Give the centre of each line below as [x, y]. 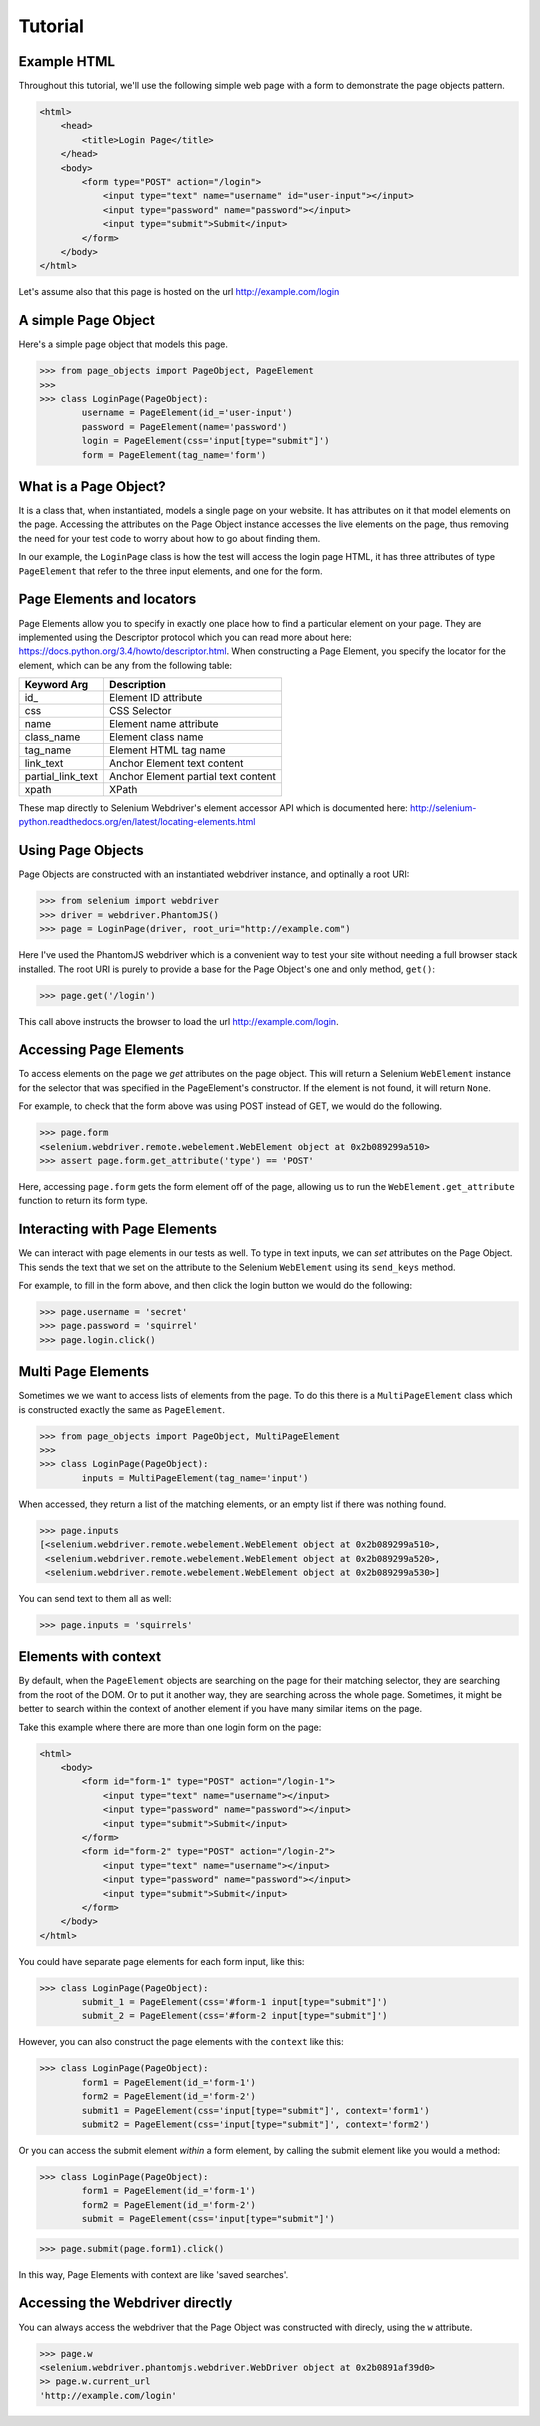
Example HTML [66, 61]
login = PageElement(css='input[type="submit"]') [205, 441]
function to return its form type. [83, 1201]
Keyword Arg [56, 685]
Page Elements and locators [107, 599]
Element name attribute [163, 724]
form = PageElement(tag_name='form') [174, 454]
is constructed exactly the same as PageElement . [121, 1409]
